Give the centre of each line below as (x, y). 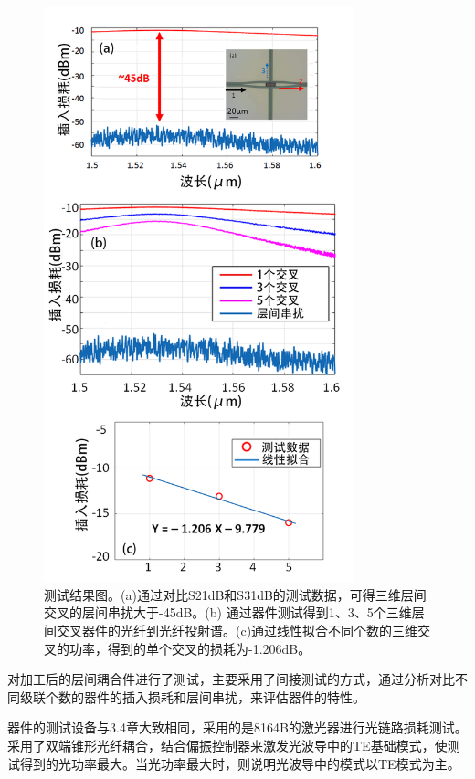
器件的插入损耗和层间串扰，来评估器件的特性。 (224, 696)
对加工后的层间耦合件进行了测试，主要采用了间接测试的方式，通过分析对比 (231, 679)
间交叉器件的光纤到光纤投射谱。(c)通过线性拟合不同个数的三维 (231, 630)
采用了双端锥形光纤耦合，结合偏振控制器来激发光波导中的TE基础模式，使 (227, 745)
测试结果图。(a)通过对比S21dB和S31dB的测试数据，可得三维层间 (235, 594)
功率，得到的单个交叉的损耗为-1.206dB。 (190, 648)
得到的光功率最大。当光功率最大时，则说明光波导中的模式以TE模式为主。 (240, 763)
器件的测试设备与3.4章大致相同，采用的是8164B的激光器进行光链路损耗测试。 (237, 727)
